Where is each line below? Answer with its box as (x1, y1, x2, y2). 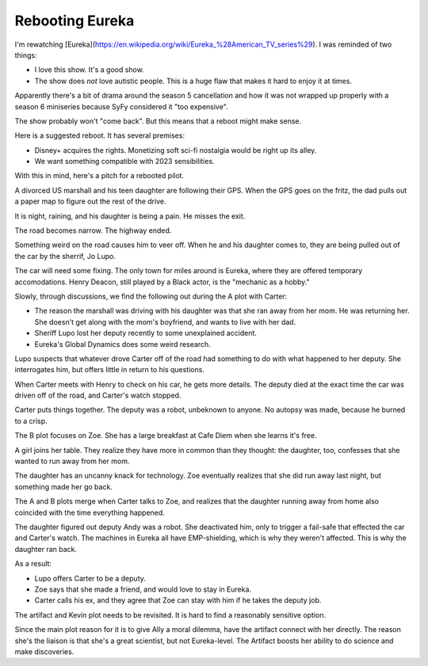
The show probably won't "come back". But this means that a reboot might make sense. (14, 116, 301, 126)
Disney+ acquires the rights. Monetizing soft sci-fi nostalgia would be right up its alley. (34, 145, 317, 154)
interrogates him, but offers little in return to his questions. (14, 365, 205, 375)
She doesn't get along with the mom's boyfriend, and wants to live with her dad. (34, 317, 296, 326)
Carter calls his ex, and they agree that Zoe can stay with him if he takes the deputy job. (34, 596, 322, 605)
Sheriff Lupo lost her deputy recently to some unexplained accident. (34, 329, 258, 338)
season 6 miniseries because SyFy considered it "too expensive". (14, 101, 229, 111)
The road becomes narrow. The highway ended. (14, 226, 172, 235)
